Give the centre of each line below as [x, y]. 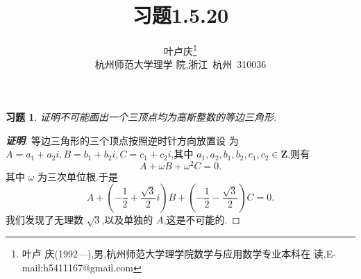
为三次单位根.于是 [78, 176]
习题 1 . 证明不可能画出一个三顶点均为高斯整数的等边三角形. [141, 116]
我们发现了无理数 [44, 220]
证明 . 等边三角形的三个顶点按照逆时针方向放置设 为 [122, 140]
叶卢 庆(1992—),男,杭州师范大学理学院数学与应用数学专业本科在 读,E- [179, 254]
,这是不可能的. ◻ [202, 220]
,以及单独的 [127, 220]
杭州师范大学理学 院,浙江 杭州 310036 [180, 64]
